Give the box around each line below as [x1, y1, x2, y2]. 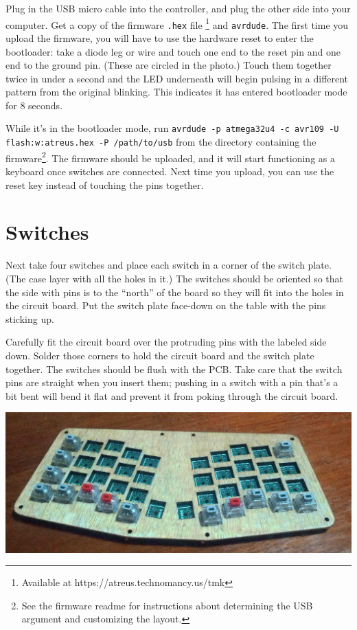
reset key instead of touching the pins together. [5, 177, 204, 192]
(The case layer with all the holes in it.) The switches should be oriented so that [5, 271, 344, 285]
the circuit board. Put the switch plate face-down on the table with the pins [5, 298, 326, 313]
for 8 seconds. [5, 98, 63, 112]
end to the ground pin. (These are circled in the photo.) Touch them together [5, 58, 332, 72]
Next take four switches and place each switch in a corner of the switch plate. [5, 258, 332, 272]
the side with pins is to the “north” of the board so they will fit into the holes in [5, 284, 344, 299]
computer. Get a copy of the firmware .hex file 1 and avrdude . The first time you [5, 15, 349, 32]
